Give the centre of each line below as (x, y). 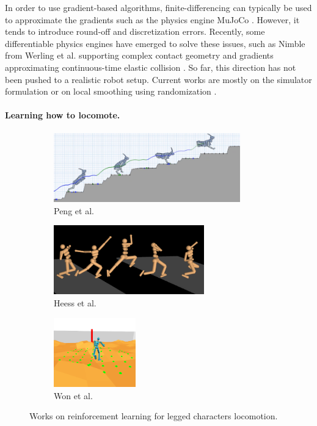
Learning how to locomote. (63, 115)
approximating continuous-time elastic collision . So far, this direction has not (151, 67)
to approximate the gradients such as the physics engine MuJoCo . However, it (152, 19)
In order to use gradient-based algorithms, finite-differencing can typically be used (158, 7)
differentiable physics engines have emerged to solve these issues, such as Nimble (155, 43)
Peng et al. (74, 210)
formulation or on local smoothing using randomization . (111, 91)
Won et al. (73, 395)
